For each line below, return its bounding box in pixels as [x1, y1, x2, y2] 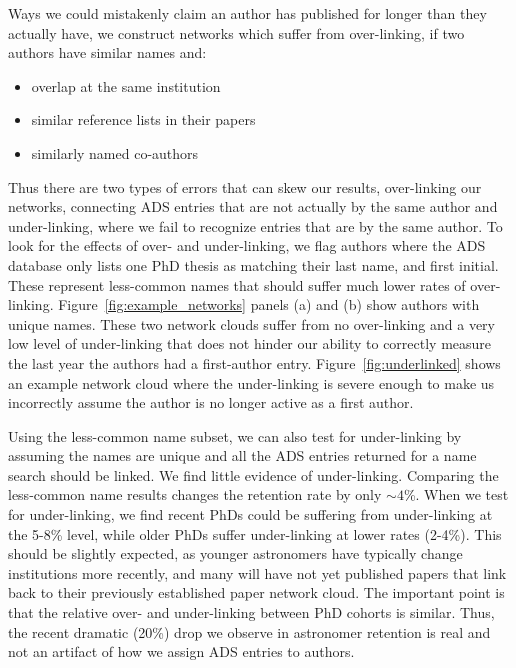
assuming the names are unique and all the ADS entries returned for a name [8, 445, 477, 466]
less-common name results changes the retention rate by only [8, 484, 382, 505]
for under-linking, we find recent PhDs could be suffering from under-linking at [8, 504, 493, 525]
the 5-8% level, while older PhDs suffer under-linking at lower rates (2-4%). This [8, 523, 502, 544]
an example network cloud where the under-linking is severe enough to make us [8, 372, 495, 393]
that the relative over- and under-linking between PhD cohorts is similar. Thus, [8, 602, 495, 623]
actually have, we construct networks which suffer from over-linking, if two [8, 22, 465, 43]
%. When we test [403, 484, 509, 505]
